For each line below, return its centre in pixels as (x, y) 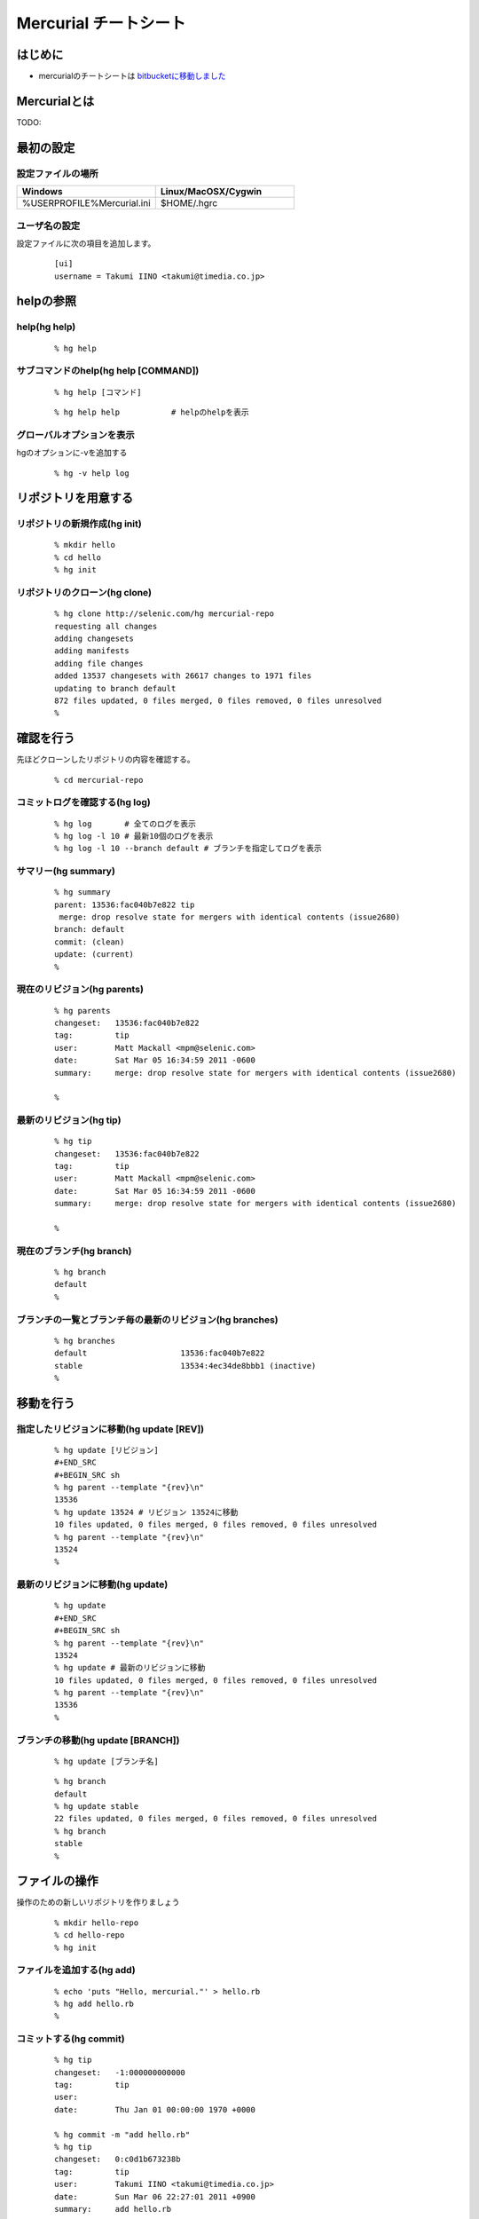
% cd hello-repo (90, 1935)
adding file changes (99, 663)
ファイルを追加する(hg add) (76, 1970)
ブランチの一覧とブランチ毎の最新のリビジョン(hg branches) (147, 1320)
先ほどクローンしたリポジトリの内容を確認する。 (106, 760)
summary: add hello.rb (113, 2209)
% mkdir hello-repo (97, 1923)
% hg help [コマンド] (98, 392)
